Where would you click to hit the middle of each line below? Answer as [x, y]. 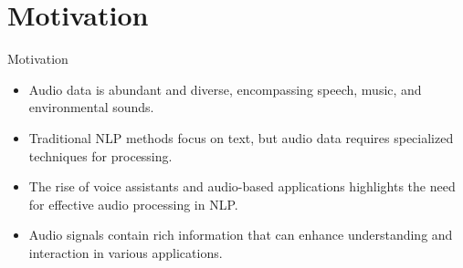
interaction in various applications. [126, 252]
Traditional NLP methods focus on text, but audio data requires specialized [241, 137]
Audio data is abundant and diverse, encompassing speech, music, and [225, 89]
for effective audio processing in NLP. [133, 204]
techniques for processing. [100, 155]
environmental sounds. [91, 107]
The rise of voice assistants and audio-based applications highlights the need [242, 186]
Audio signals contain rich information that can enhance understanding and [241, 235]
